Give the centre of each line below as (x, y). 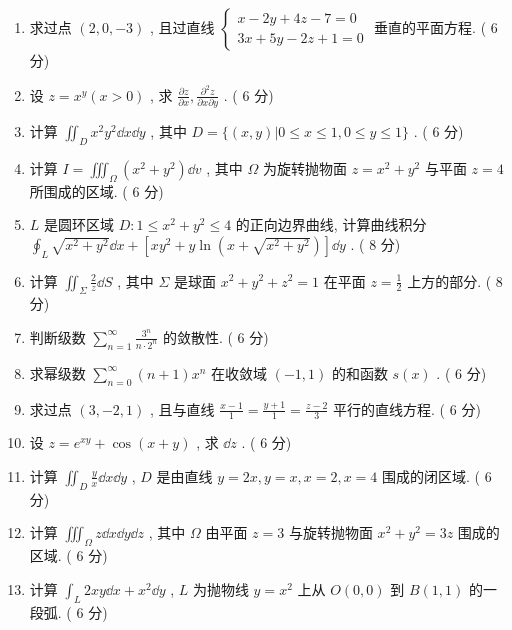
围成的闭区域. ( (430, 475)
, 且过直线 (182, 27)
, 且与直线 (182, 408)
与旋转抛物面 (330, 532)
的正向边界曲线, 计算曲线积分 (331, 224)
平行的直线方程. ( (389, 408)
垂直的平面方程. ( (430, 27)
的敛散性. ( (197, 336)
